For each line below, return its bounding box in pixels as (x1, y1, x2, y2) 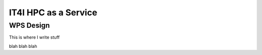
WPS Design (9, 21, 50, 30)
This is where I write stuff (9, 34, 60, 40)
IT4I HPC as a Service (9, 7, 98, 18)
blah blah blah (9, 43, 37, 49)
